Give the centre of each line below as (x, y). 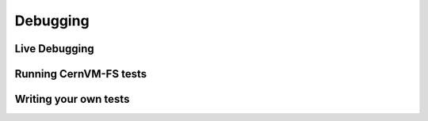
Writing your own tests (72, 99)
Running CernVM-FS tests (80, 74)
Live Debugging (54, 49)
